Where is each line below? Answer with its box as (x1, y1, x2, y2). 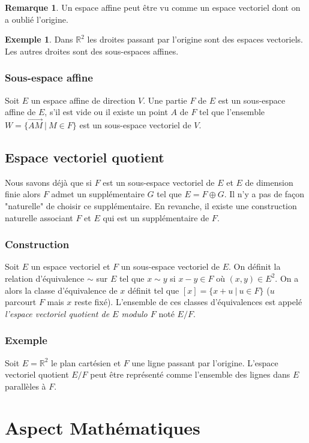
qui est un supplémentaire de (103, 211, 209, 224)
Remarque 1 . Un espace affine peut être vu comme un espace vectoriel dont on (5, 1, 301, 13)
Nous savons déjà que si (5, 176, 92, 188)
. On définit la (229, 260, 281, 273)
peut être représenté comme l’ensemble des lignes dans (90, 368, 290, 381)
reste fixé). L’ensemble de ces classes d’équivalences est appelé (74, 296, 302, 308)
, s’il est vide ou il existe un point (44, 106, 168, 118)
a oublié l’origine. (5, 13, 68, 25)
